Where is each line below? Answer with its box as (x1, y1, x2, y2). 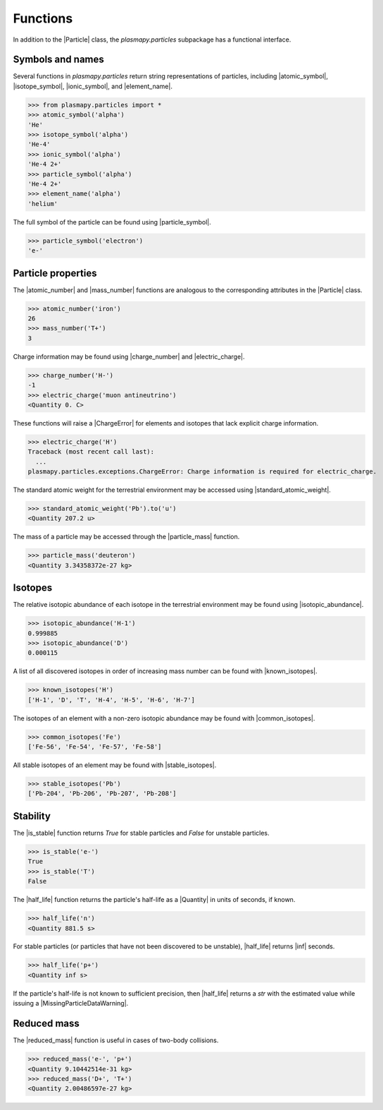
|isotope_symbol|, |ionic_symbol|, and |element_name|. (13, 82, 172, 90)
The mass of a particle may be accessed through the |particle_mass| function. (13, 533, 240, 541)
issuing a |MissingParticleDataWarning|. (13, 999, 129, 1008)
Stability (13, 810, 51, 822)
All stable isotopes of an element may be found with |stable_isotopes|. (13, 761, 217, 769)
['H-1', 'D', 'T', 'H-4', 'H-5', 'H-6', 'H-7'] (27, 696, 195, 704)
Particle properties (13, 267, 97, 279)
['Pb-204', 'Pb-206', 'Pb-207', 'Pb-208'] (27, 790, 177, 797)
